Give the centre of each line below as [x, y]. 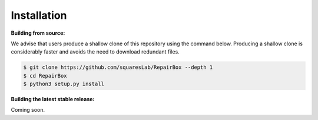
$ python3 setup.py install [64, 84]
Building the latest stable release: [53, 99]
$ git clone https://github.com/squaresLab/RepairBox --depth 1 [118, 67]
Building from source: [38, 33]
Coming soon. [28, 110]
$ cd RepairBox [45, 76]
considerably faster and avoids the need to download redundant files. [95, 52]
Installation [39, 15]
